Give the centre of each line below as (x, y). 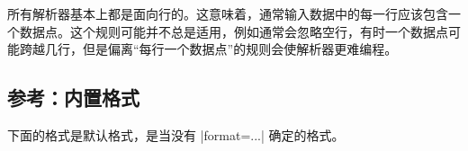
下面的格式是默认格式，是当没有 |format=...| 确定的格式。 (176, 134)
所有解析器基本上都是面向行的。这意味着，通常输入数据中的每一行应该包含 (228, 13)
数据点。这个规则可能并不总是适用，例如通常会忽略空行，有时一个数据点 (234, 31)
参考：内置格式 (73, 98)
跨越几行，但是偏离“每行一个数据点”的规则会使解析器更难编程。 (208, 49)
